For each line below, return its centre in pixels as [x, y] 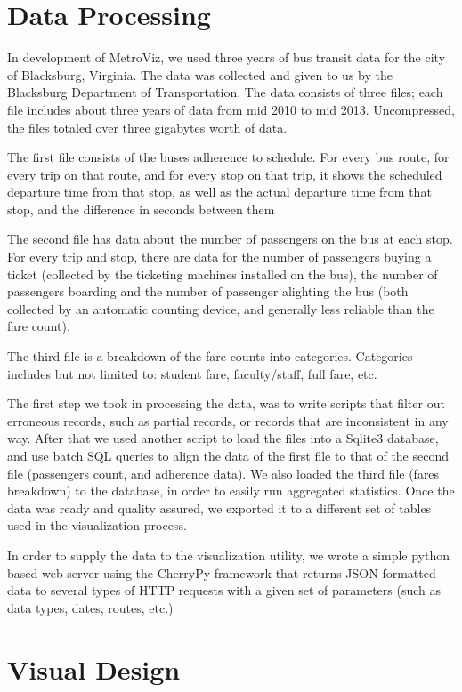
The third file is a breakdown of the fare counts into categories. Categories [210, 356]
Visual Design [94, 668]
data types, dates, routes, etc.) [90, 607]
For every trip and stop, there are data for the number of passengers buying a [219, 257]
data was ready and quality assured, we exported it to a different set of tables [219, 507]
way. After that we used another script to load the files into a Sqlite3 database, [223, 438]
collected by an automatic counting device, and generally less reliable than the [221, 308]
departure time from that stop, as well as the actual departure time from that [219, 192]
